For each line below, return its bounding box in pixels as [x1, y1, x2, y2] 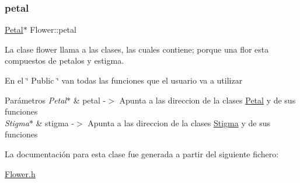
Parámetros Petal [5, 94, 67, 106]
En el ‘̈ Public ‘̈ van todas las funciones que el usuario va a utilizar [5, 74, 243, 86]
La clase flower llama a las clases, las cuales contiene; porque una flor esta [5, 43, 269, 55]
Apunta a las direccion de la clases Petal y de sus [119, 94, 296, 106]
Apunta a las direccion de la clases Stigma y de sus [88, 116, 270, 129]
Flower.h [5, 167, 36, 179]
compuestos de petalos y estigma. [5, 54, 124, 67]
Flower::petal [30, 23, 76, 36]
